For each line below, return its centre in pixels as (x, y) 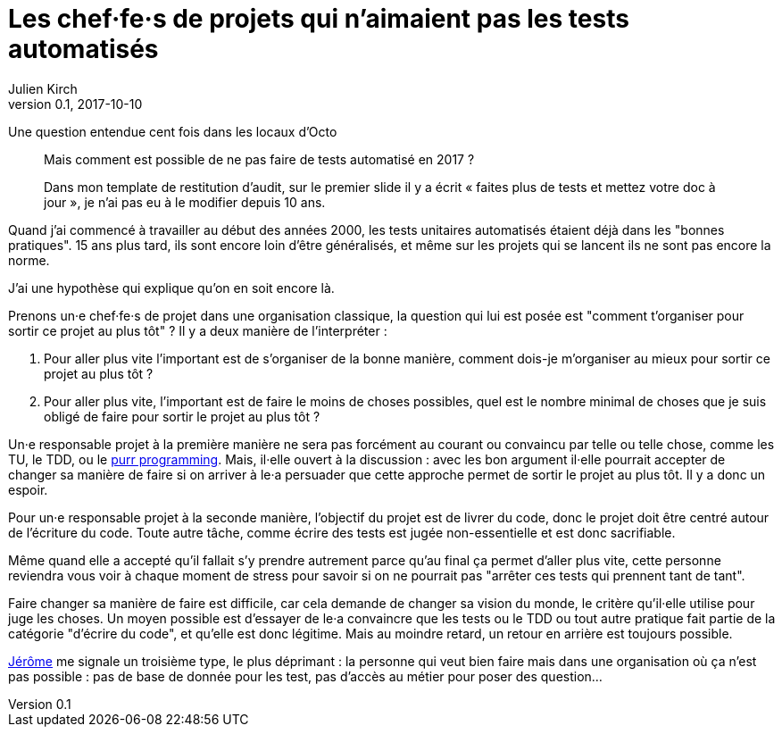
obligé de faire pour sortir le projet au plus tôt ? (182, 416)
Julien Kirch (43, 88)
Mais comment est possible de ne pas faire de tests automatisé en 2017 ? (259, 159)
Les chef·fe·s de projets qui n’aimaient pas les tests (319, 19)
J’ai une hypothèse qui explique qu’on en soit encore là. (171, 288)
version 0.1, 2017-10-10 (75, 104)
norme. (29, 260)
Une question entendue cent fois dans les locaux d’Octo (173, 131)
